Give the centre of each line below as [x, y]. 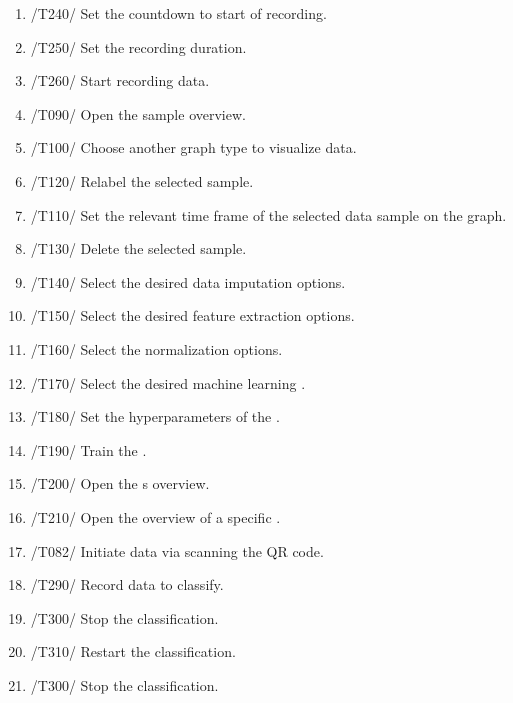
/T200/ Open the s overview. [120, 483]
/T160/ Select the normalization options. [156, 348]
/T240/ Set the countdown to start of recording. [178, 13]
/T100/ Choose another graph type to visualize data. [193, 147]
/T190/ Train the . [88, 449]
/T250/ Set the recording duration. [138, 46]
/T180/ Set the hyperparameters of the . [155, 416]
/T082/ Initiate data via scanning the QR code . [177, 550]
